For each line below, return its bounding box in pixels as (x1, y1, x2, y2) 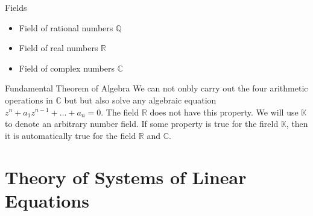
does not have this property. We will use (150, 105, 299, 118)
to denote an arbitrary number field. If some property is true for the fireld (5, 117, 279, 130)
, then (286, 117, 308, 130)
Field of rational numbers (19, 21, 113, 34)
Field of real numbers (19, 42, 98, 54)
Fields (5, 1, 27, 13)
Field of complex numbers (19, 61, 115, 74)
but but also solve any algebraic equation (64, 93, 217, 106)
